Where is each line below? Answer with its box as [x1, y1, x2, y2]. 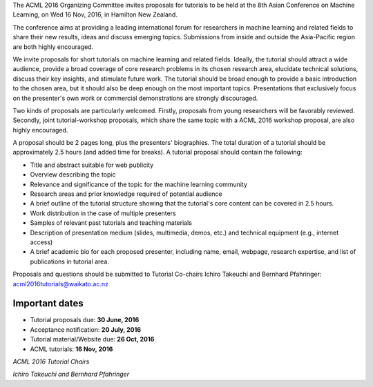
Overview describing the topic [30, 170, 116, 179]
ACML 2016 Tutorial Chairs [12, 357, 90, 366]
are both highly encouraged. [12, 42, 94, 51]
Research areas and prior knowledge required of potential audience [30, 190, 222, 198]
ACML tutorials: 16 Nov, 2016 [30, 345, 113, 353]
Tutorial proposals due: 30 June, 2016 [30, 316, 140, 324]
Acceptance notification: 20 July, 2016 [30, 325, 142, 334]
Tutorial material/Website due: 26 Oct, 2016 [30, 335, 155, 344]
